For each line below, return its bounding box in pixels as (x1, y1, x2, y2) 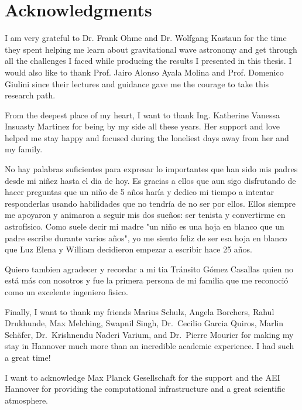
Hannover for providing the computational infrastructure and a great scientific (5, 382, 286, 395)
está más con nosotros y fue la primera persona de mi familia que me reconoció (5, 274, 289, 286)
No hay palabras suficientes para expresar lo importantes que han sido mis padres (5, 163, 298, 175)
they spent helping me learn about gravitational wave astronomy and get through (5, 43, 297, 55)
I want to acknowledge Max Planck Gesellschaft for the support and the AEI (5, 371, 280, 383)
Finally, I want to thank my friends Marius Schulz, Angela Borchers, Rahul (5, 305, 274, 317)
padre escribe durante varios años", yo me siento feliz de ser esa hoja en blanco (5, 231, 287, 244)
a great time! (5, 351, 51, 363)
